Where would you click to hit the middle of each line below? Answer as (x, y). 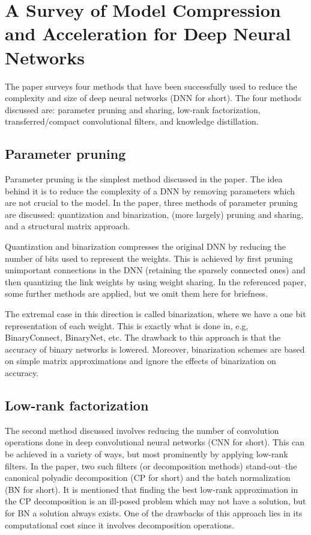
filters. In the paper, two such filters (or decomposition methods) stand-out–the (151, 465)
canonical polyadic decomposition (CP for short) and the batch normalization (148, 478)
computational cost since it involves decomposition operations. (119, 524)
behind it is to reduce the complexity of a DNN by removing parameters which (150, 190)
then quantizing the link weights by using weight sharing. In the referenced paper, (156, 281)
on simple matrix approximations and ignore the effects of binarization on (140, 361)
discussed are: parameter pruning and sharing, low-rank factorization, (133, 109)
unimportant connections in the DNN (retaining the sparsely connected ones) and (155, 270)
